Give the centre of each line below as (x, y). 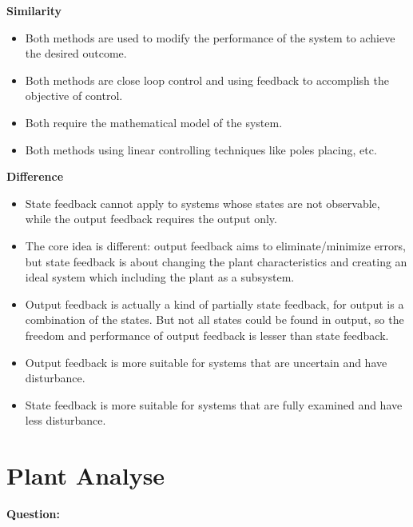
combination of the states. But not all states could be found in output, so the (214, 319)
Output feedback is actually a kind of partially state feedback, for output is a (214, 303)
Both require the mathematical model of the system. (154, 122)
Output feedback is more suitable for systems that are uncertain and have (206, 362)
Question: (33, 513)
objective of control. (74, 96)
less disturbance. (66, 420)
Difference (35, 176)
